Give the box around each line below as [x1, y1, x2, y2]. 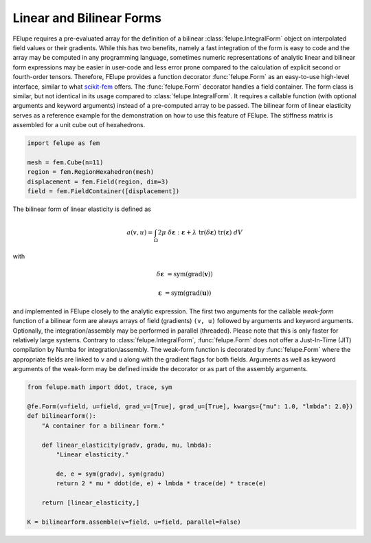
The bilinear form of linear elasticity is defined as [12, 205, 151, 213]
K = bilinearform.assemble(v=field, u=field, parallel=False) [27, 518, 241, 526]
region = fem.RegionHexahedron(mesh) [27, 168, 155, 176]
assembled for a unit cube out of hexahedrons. [12, 121, 146, 129]
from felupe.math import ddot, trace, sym [27, 384, 172, 391]
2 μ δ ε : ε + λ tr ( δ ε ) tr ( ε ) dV [157, 229, 243, 236]
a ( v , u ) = [126, 229, 153, 236]
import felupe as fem [27, 140, 100, 147]
